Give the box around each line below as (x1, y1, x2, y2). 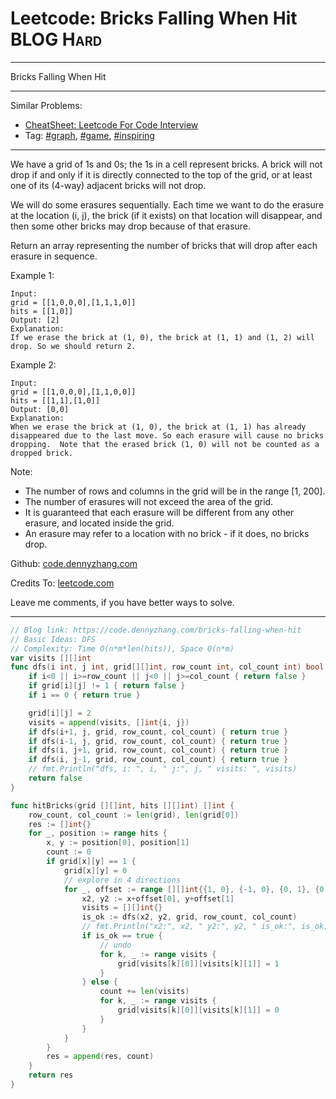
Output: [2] (10, 315, 60, 325)
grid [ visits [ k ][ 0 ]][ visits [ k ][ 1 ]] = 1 (117, 958, 280, 969)
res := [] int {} (28, 819, 92, 829)
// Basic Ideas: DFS (10, 634, 97, 644)
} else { (81, 977, 118, 987)
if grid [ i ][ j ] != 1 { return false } (28, 681, 186, 691)
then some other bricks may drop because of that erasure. (10, 220, 252, 232)
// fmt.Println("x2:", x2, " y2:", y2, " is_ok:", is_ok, (81, 922, 329, 932)
